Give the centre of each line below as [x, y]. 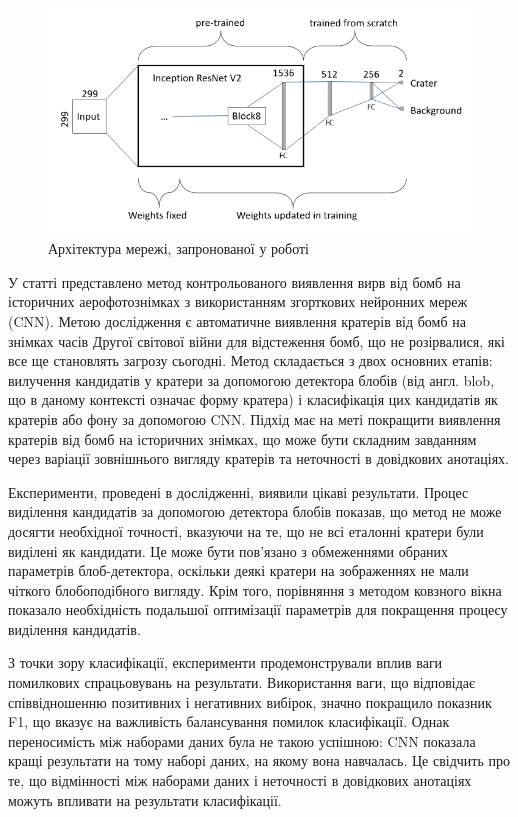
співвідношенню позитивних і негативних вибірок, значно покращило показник [250, 701]
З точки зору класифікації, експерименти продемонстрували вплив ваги [225, 662]
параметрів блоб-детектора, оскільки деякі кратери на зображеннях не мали [238, 570]
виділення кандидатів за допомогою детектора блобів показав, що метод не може [255, 511]
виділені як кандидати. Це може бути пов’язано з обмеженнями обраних [228, 550]
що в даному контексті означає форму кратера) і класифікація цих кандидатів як [253, 399]
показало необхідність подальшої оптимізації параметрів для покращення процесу [258, 609]
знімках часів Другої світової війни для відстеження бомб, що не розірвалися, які [256, 340]
